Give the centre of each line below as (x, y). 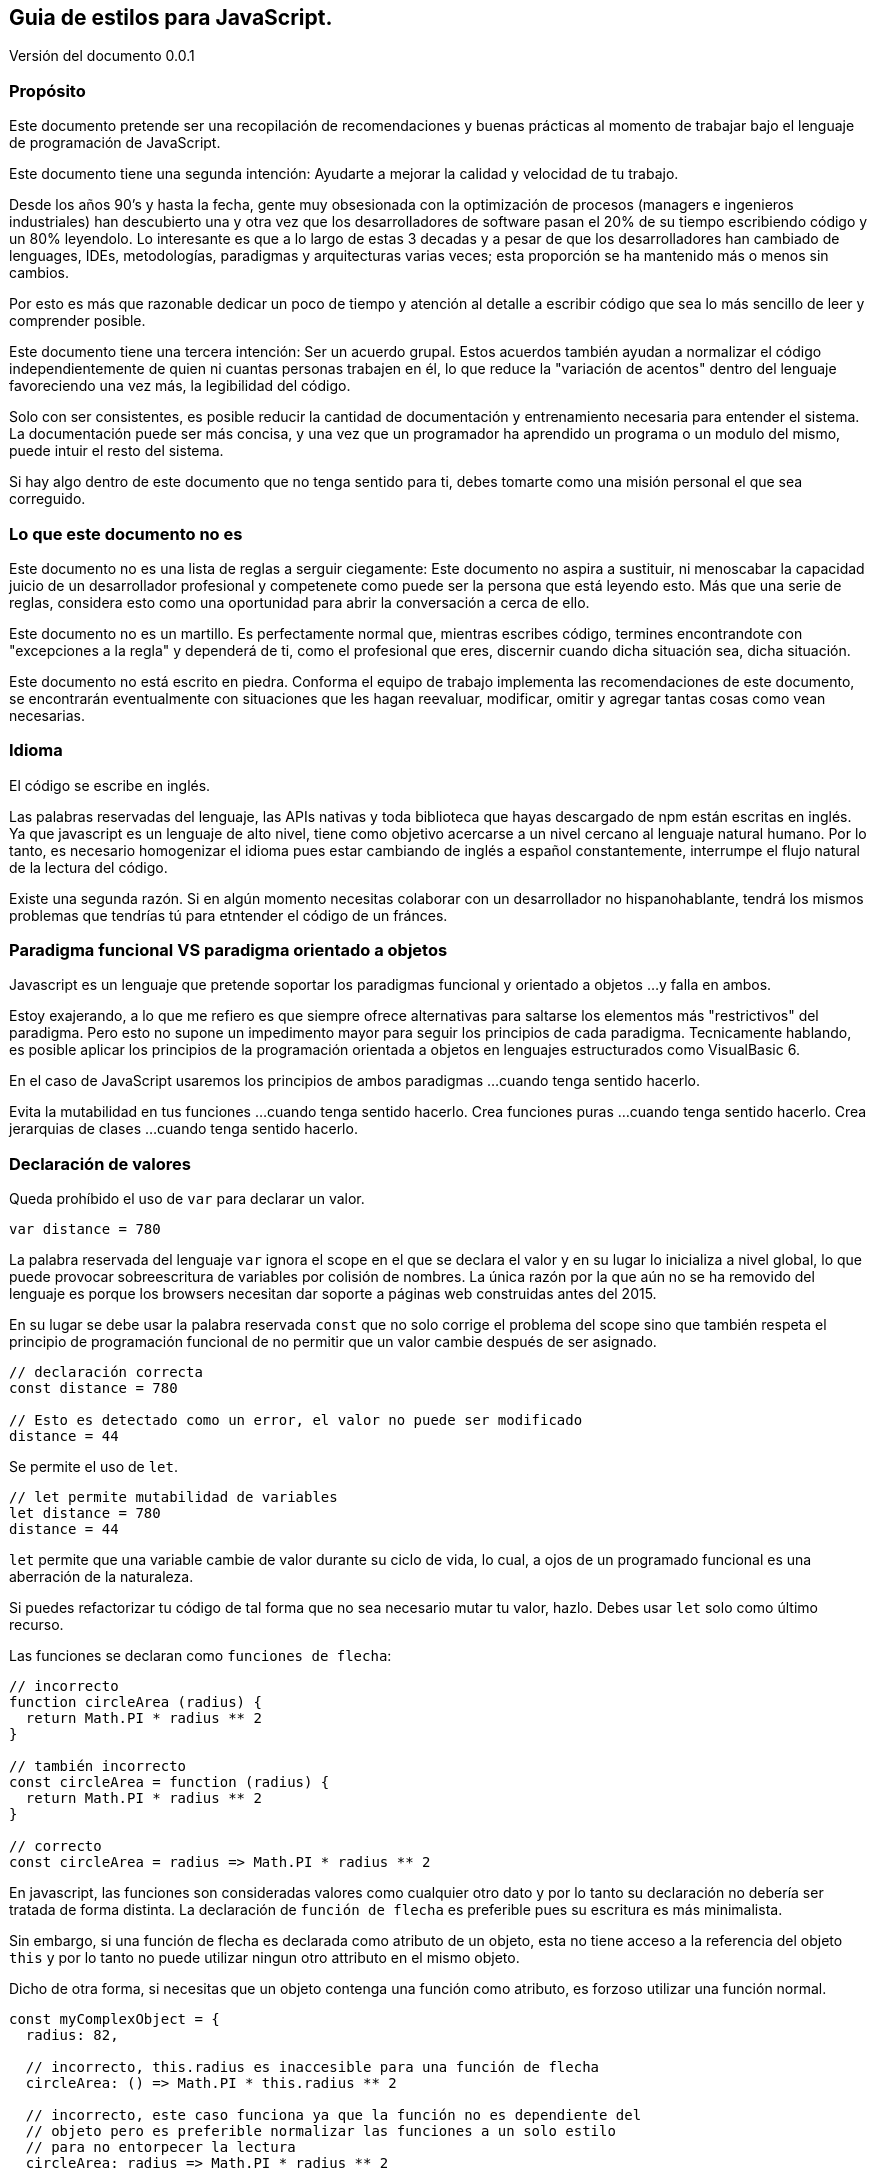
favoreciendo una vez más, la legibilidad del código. (180, 386)
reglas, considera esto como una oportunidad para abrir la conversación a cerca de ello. (299, 602)
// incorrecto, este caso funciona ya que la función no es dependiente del (333, 2115)
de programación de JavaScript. (115, 143)
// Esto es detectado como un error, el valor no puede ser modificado (296, 1420)
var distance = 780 (85, 1229)
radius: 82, (72, 2035)
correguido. (47, 499)
